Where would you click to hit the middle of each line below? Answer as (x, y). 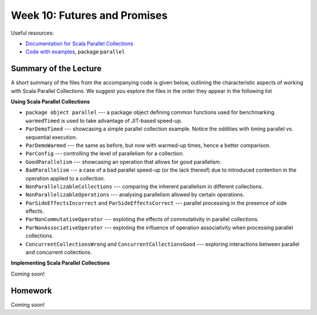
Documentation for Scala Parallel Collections (79, 43)
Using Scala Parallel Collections (50, 102)
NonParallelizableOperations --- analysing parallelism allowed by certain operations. (135, 195)
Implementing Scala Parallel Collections (60, 263)
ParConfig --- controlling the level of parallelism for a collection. (105, 153)
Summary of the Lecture (56, 68)
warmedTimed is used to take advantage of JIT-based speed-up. (104, 120)
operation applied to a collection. (65, 178)
